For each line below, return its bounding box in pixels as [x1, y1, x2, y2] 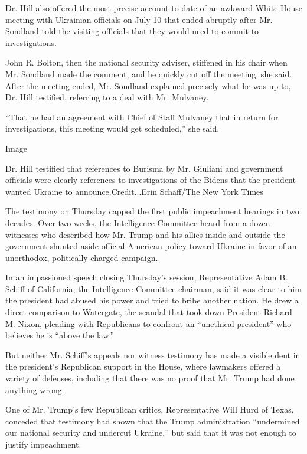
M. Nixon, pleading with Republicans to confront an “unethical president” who [5, 317, 292, 329]
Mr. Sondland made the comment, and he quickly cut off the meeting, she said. [5, 67, 292, 80]
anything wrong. [5, 383, 64, 396]
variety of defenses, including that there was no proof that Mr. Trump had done [5, 372, 295, 384]
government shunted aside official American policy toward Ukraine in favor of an [5, 240, 297, 252]
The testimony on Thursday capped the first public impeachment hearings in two [5, 205, 299, 217]
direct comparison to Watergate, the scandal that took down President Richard [5, 306, 292, 318]
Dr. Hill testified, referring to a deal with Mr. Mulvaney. [5, 91, 209, 103]
